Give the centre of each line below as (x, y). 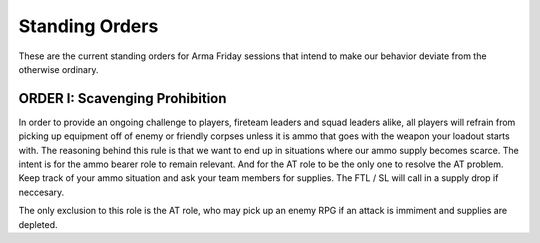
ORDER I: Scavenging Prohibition (122, 98)
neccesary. (41, 192)
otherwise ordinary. (58, 69)
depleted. (38, 224)
